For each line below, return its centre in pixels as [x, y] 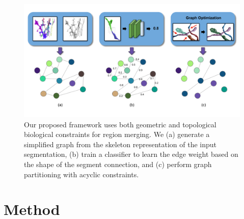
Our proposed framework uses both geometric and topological [120, 124]
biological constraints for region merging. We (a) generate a [117, 134]
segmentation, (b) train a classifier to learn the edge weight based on [131, 154]
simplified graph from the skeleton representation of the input [120, 144]
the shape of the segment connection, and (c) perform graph [118, 164]
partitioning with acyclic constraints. [82, 174]
